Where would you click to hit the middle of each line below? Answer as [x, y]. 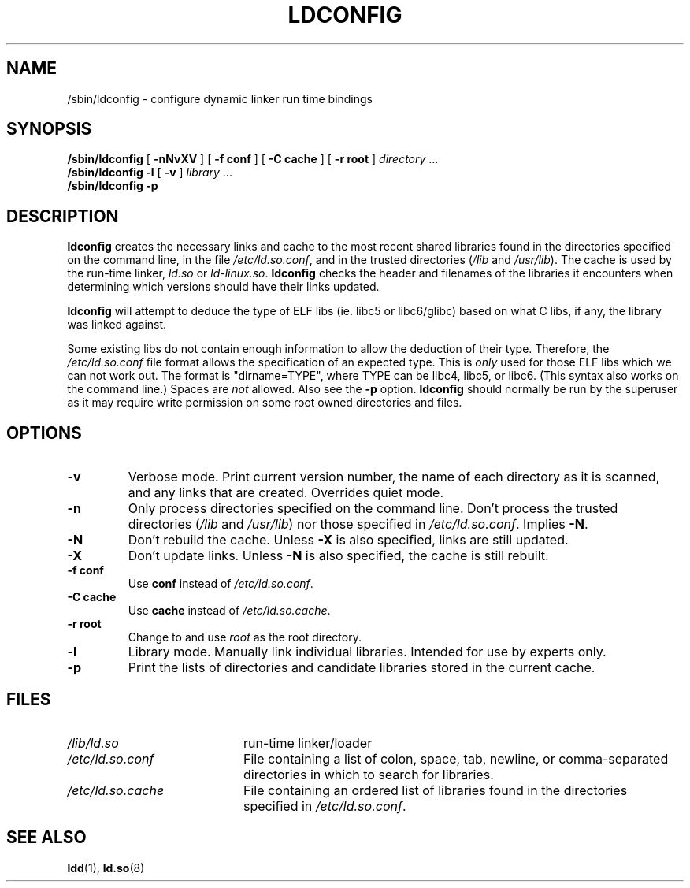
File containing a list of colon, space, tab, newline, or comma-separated [456, 758]
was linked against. [117, 325]
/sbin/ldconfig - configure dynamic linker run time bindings [220, 98]
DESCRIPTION [63, 216]
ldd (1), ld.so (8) [106, 868]
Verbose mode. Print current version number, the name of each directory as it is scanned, [394, 477]
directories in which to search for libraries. [368, 774]
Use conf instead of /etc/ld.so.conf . [221, 584]
